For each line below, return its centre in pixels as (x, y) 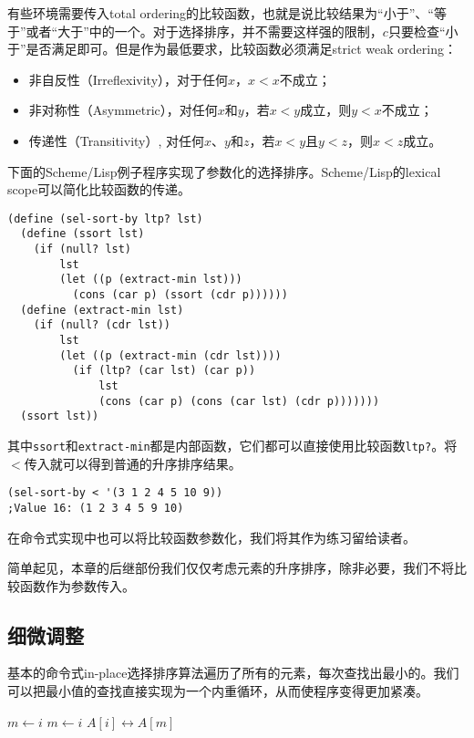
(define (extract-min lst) (102, 310)
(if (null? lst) (82, 249)
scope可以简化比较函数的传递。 (99, 189)
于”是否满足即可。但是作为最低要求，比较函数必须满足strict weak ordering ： (232, 49)
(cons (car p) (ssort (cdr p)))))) (180, 295)
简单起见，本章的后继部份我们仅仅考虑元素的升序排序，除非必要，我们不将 (231, 568)
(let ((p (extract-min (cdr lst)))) (170, 355)
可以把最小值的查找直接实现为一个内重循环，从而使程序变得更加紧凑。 (218, 691)
